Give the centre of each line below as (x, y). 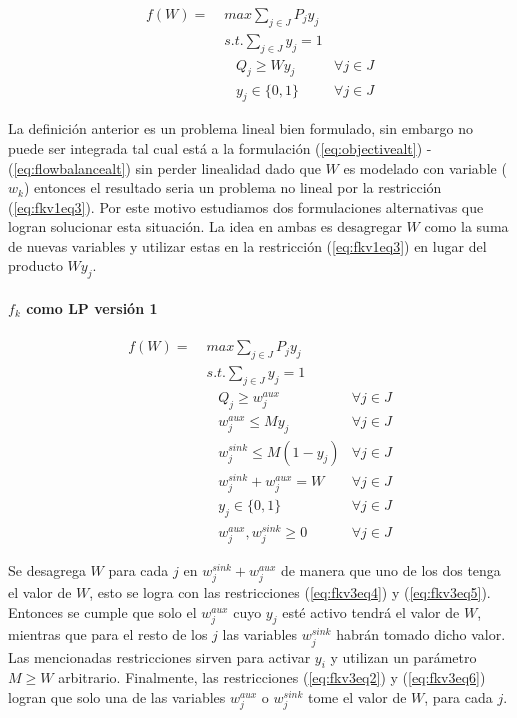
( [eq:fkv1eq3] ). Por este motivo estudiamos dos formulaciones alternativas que (246, 206)
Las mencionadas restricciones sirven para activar (159, 656)
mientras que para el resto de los (108, 634)
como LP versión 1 (92, 307)
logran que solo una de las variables (117, 697)
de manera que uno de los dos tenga (390, 569)
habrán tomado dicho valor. (421, 634)
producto (35, 265)
